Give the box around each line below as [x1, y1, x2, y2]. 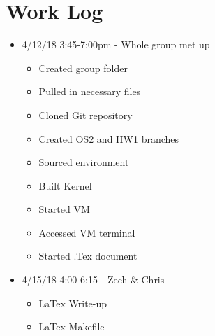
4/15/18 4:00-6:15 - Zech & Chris [22, 272, 165, 287]
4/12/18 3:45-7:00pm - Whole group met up [22, 37, 210, 52]
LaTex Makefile [38, 319, 105, 334]
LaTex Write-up [38, 295, 107, 310]
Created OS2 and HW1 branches [38, 131, 179, 146]
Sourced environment [38, 155, 129, 169]
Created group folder [38, 60, 128, 75]
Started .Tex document [38, 248, 138, 263]
